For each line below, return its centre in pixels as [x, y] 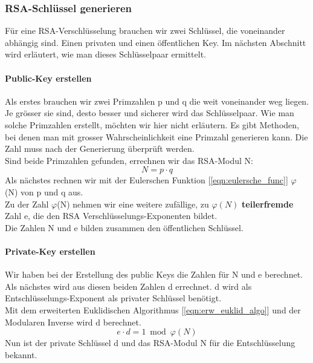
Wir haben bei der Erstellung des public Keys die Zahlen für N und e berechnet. [154, 274]
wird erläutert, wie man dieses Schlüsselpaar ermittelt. [105, 54]
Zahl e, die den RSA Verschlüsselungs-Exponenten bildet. [111, 216]
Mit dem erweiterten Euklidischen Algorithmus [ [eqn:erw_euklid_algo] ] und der [153, 309]
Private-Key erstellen [50, 251]
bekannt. [21, 354]
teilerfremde [268, 204]
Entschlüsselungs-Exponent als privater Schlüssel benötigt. [113, 298]
